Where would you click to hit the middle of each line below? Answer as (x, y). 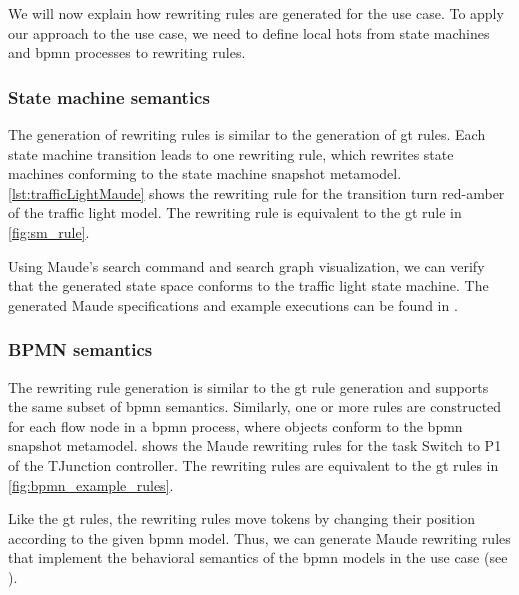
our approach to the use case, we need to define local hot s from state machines (249, 32)
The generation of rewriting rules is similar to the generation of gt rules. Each (247, 134)
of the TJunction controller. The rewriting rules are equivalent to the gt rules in (253, 464)
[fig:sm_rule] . (49, 231)
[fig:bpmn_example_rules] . (91, 484)
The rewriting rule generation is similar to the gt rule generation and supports (248, 386)
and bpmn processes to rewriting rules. (127, 52)
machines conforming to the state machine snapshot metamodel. (205, 173)
